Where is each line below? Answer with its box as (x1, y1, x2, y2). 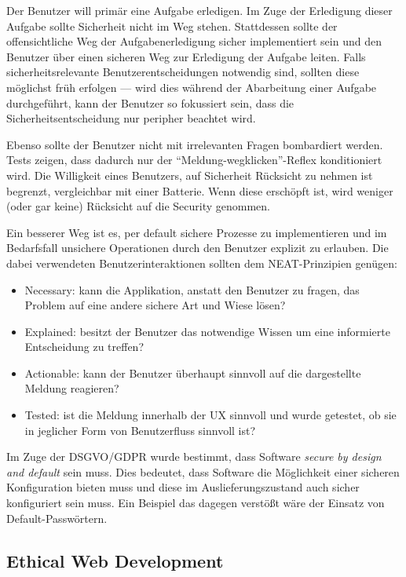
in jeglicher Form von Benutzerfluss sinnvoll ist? (24, 422, 256, 438)
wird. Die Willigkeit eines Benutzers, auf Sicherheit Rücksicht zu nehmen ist (6, 166, 373, 183)
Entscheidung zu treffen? (24, 338, 144, 355)
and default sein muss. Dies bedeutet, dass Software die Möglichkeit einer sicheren (6, 463, 400, 480)
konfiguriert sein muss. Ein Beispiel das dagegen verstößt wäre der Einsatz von (6, 495, 385, 511)
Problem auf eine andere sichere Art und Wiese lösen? (24, 297, 286, 313)
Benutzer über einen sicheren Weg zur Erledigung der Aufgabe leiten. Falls (6, 48, 366, 64)
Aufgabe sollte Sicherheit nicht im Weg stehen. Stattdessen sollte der (6, 17, 338, 34)
